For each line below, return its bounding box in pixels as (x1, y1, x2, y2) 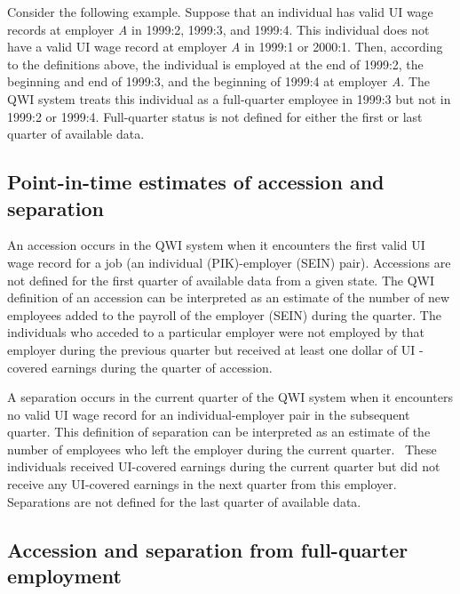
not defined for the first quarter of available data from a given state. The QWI (7, 270, 435, 289)
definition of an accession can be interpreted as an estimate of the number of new (7, 288, 450, 307)
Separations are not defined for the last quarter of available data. (7, 492, 361, 510)
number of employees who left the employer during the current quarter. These (7, 439, 437, 458)
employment (7, 562, 122, 590)
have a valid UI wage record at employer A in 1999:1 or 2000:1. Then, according (7, 37, 443, 56)
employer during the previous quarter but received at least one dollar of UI (7, 340, 416, 358)
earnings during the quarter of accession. (52, 357, 273, 376)
